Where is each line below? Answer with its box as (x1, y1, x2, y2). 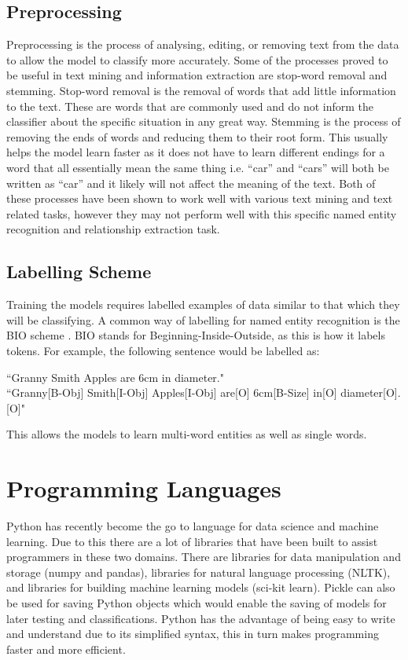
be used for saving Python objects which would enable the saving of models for (6, 594, 387, 610)
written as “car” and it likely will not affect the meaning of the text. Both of (6, 174, 376, 191)
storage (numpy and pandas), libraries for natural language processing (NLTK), (6, 563, 391, 580)
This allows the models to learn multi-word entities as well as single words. (6, 426, 367, 442)
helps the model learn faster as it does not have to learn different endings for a (6, 144, 385, 160)
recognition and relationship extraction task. (6, 221, 220, 237)
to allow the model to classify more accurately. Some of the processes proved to (6, 51, 388, 68)
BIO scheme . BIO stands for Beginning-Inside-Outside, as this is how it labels (6, 327, 385, 343)
